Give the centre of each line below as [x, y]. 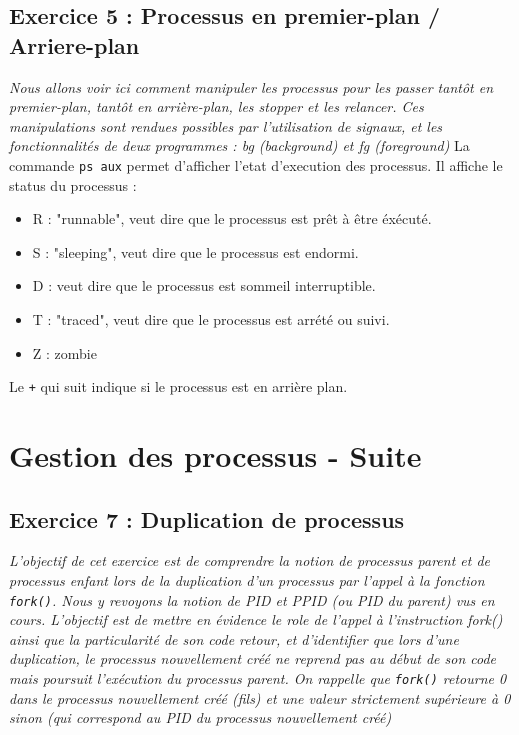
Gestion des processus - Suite [215, 455]
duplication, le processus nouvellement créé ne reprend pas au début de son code [253, 658]
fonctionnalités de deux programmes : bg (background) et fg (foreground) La [239, 145]
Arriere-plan [74, 44]
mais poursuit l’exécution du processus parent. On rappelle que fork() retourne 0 [258, 678]
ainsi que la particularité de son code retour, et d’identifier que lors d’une [234, 638]
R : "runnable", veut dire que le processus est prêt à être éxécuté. [232, 218]
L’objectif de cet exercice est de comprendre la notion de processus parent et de [249, 560]
